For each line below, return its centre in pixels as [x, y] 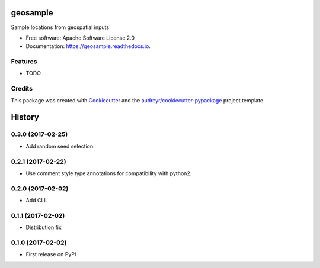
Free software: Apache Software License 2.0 [80, 38]
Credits [22, 89]
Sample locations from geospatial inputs [60, 27]
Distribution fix [44, 227]
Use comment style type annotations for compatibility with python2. [109, 173]
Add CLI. [36, 201]
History [25, 117]
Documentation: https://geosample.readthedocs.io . [88, 46]
